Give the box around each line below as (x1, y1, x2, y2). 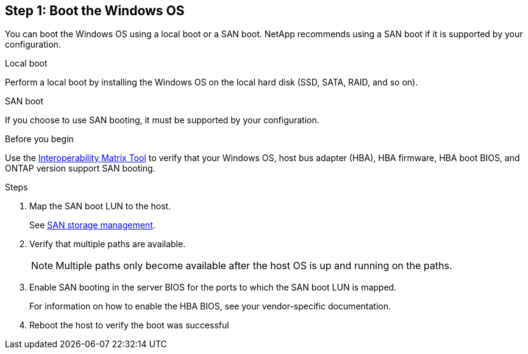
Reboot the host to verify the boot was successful (29, 320, 229, 331)
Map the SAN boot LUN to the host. (29, 201, 171, 212)
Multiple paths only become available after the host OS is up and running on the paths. (55, 259, 452, 272)
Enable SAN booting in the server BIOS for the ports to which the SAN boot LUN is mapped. (29, 282, 397, 293)
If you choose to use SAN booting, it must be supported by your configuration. (5, 115, 319, 126)
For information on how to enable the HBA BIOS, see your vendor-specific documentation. (29, 301, 391, 312)
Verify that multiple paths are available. (29, 239, 186, 250)
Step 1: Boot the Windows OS (5, 3, 185, 18)
